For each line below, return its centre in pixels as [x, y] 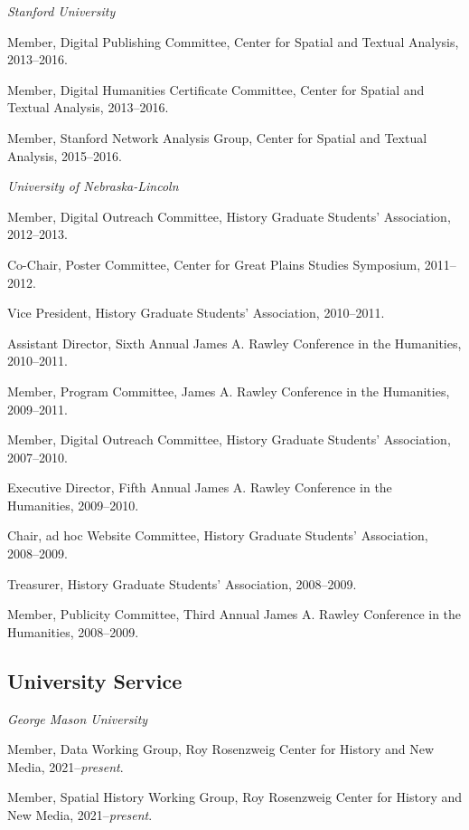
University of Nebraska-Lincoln [93, 186]
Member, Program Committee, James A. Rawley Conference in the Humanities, [229, 391]
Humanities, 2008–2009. [73, 631]
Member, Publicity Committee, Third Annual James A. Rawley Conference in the [234, 614]
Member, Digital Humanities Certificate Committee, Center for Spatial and [216, 89]
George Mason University [78, 718]
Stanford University [61, 11]
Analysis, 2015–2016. [65, 155]
